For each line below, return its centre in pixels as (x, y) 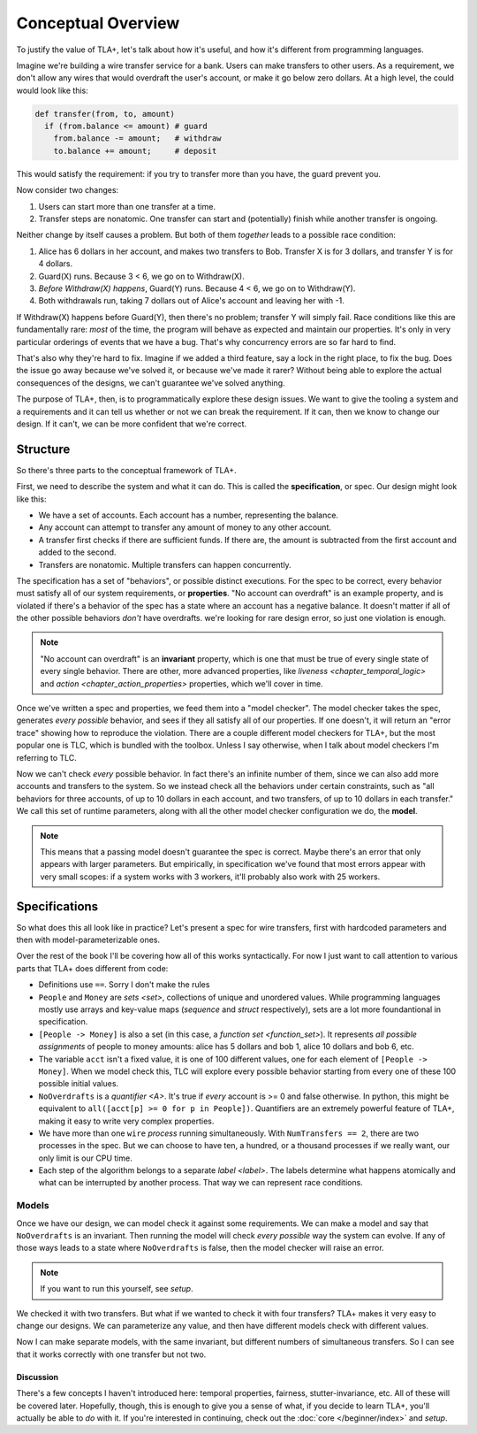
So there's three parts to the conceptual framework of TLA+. (127, 470)
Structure (43, 449)
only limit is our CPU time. (85, 1158)
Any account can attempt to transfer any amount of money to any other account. (185, 527)
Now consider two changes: (68, 190)
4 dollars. (56, 264)
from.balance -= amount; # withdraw (137, 138)
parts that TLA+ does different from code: (92, 968)
